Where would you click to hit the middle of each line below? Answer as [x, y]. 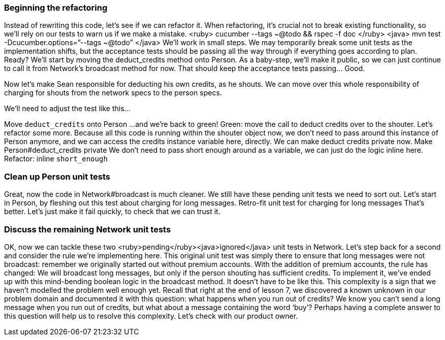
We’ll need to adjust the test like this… [67, 109]
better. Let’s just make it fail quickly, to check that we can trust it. [112, 212]
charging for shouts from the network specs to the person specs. [113, 93]
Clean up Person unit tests [57, 176]
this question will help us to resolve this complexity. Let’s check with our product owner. [151, 316]
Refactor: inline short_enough [56, 159]
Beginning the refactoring [56, 8]
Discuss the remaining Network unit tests [88, 229]
